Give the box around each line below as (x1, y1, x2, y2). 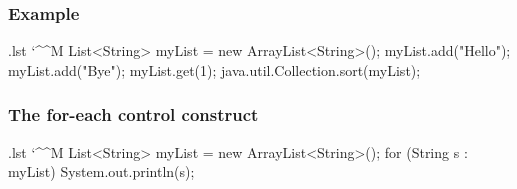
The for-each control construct (8, 102, 259, 127)
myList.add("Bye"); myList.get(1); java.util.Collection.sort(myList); (8, 59, 421, 80)
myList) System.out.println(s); (8, 161, 195, 182)
